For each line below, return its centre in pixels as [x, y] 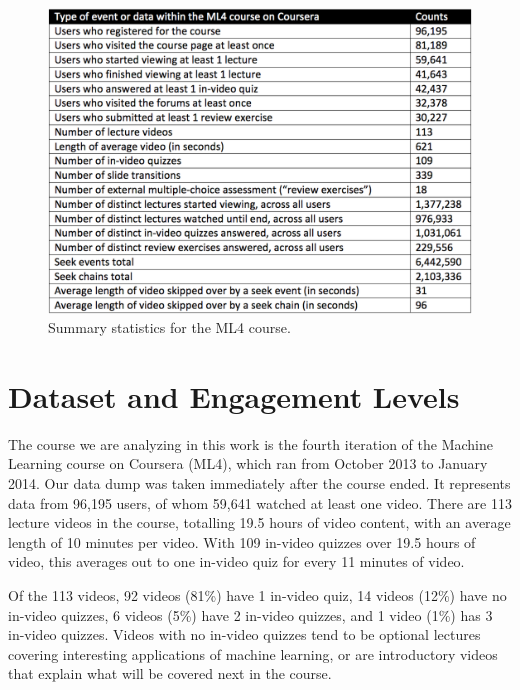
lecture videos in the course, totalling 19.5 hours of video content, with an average [259, 522]
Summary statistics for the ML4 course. [169, 327]
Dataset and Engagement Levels [234, 395]
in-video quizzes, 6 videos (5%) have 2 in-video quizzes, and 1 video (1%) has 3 [250, 614]
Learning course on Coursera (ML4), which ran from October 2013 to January [248, 463]
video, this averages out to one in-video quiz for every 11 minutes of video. [236, 561]
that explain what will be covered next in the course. [170, 673]
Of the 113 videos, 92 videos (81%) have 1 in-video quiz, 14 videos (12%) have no [257, 595]
